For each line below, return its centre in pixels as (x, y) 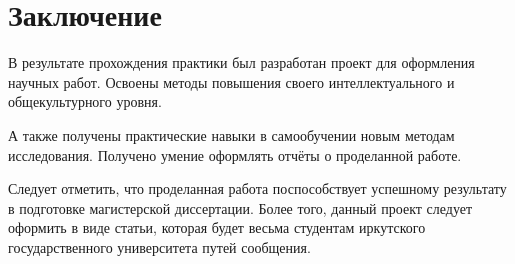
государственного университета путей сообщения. (159, 246)
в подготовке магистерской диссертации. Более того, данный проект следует (240, 207)
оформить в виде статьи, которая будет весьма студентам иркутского (217, 227)
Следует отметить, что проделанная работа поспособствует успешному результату (257, 188)
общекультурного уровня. (85, 101)
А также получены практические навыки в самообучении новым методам (231, 134)
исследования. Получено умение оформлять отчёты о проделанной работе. (235, 154)
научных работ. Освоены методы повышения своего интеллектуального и (231, 81)
